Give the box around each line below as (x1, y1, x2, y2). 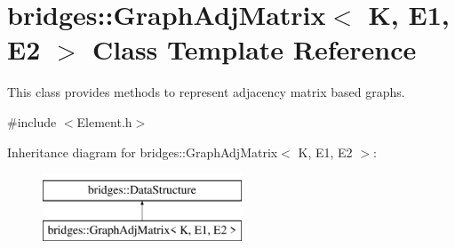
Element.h (76, 112, 132, 131)
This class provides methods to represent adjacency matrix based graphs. (7, 83, 405, 101)
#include (7, 112, 57, 131)
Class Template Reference (92, 31, 417, 68)
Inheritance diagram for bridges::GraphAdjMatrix (7, 142, 278, 161)
